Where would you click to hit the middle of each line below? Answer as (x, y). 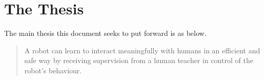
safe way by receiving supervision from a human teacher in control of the (139, 60)
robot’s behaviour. (53, 70)
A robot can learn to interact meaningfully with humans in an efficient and (142, 50)
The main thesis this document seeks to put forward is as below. (105, 33)
